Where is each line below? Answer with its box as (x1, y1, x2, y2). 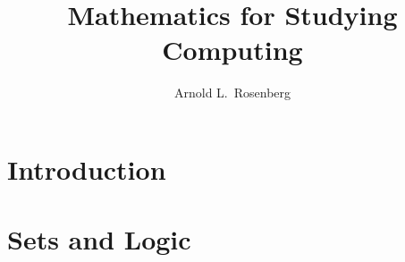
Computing (162, 31, 303, 68)
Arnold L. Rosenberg (173, 83, 291, 102)
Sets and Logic (7, 221, 191, 258)
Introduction (7, 150, 166, 187)
